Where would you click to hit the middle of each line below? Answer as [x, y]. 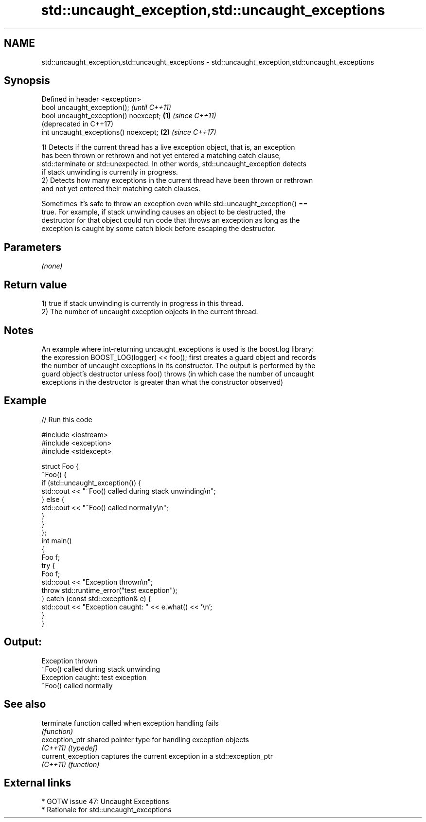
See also [25, 704]
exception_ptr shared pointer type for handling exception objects [145, 739]
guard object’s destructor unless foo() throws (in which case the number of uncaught [178, 374]
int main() [57, 540]
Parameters [33, 247]
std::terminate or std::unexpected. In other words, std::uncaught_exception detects [174, 164]
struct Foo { [60, 466]
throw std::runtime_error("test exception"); [109, 590]
